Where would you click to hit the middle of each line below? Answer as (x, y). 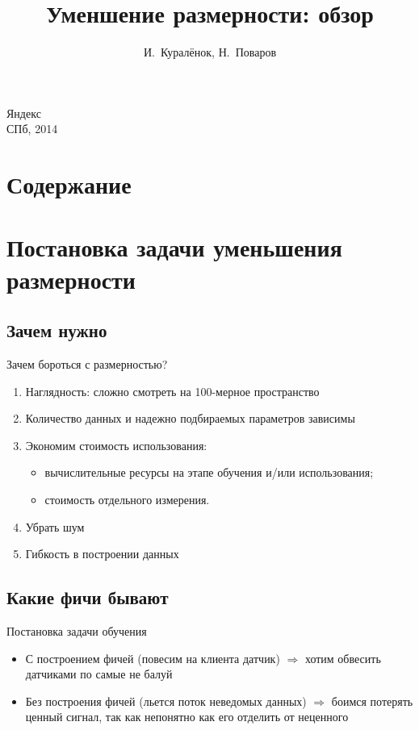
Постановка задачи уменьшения (174, 247)
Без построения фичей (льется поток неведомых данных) (166, 701)
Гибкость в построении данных (102, 554)
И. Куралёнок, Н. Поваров (210, 52)
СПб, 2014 (32, 129)
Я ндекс (24, 113)
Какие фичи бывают (88, 597)
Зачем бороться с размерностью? (87, 364)
